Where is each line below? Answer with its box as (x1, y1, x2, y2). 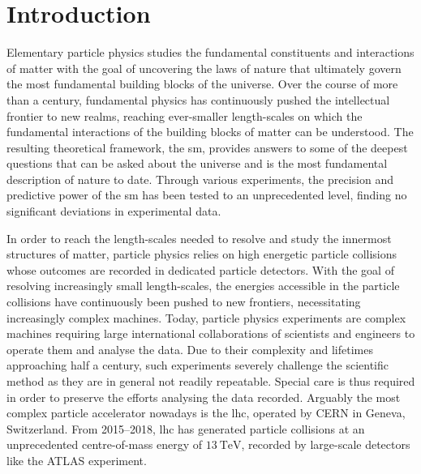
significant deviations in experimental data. (6, 203, 221, 220)
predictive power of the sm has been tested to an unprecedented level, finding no (6, 186, 407, 203)
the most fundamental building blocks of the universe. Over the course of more (6, 75, 398, 92)
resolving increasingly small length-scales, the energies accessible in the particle (6, 277, 400, 294)
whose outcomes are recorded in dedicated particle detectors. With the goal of (6, 261, 394, 278)
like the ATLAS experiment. (6, 451, 147, 468)
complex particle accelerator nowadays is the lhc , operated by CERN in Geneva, (6, 404, 406, 421)
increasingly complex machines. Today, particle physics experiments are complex (6, 309, 406, 326)
